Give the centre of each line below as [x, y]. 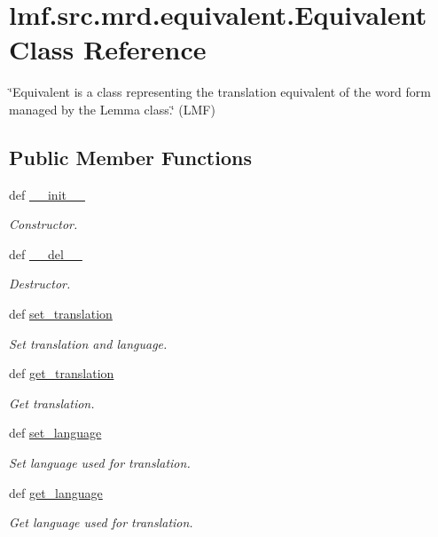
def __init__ [47, 194]
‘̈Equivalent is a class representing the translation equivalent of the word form [220, 92]
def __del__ [46, 253]
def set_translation [61, 314]
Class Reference [108, 49]
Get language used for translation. [101, 522]
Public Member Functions [130, 157]
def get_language [56, 492]
